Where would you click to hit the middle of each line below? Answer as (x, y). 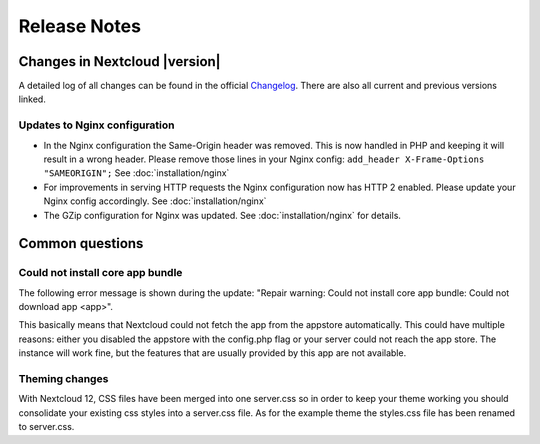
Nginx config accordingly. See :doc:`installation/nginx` (155, 201)
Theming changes (63, 379)
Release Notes (80, 26)
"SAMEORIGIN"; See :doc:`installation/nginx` (136, 173)
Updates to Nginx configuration (96, 125)
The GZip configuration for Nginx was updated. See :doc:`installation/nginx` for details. (222, 215)
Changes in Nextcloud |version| (119, 61)
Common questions (81, 243)
